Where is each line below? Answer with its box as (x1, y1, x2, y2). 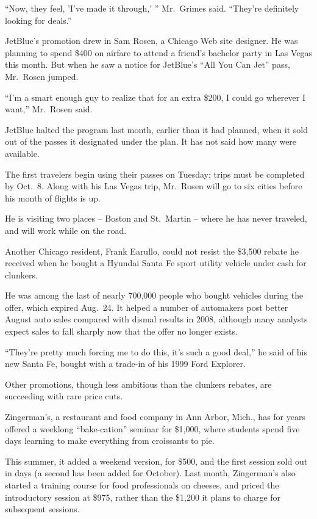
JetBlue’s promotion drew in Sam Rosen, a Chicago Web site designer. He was (5, 34, 298, 47)
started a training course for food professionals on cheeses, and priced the (5, 479, 279, 491)
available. (5, 147, 40, 159)
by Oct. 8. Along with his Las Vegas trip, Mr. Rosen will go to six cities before (5, 180, 302, 192)
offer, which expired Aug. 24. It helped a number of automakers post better (5, 300, 288, 313)
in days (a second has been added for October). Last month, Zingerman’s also (5, 466, 296, 479)
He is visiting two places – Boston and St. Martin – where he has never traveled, (5, 212, 307, 225)
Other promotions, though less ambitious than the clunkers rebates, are (5, 377, 272, 390)
